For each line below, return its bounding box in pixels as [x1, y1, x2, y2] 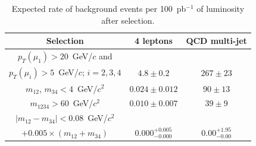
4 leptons [135, 34, 173, 47]
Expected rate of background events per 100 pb [11, 2, 186, 14]
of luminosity [196, 2, 245, 14]
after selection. [101, 14, 155, 26]
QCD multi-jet [186, 34, 247, 47]
